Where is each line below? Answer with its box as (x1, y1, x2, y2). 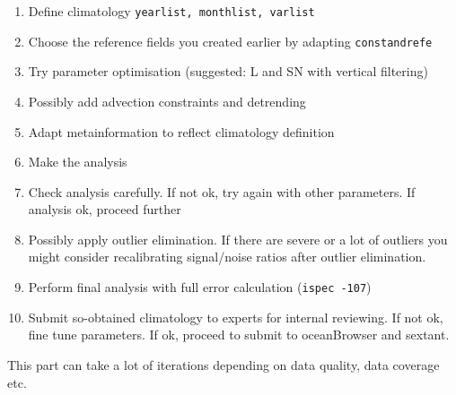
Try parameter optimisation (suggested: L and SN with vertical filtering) (28, 62, 428, 81)
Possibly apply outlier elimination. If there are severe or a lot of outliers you (28, 229, 448, 248)
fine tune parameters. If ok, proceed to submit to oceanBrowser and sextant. (28, 325, 450, 344)
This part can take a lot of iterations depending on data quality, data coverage (7, 355, 440, 374)
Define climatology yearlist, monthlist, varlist (28, 2, 315, 20)
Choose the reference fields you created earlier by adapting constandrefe (28, 31, 433, 50)
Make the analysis (28, 152, 127, 171)
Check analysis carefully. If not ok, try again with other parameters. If (28, 182, 416, 201)
